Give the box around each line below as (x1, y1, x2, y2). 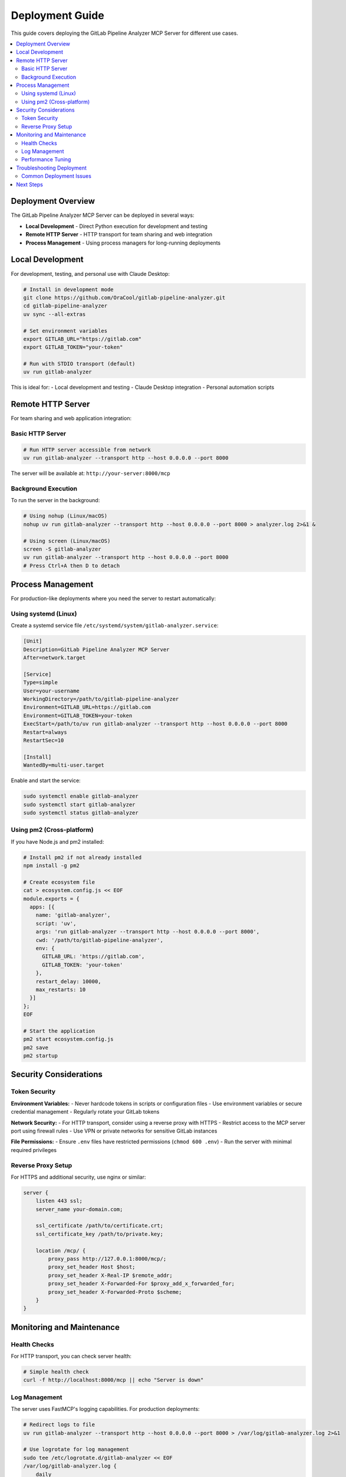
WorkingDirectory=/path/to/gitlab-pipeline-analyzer (23, 696, 179, 702)
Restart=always (23, 728, 67, 736)
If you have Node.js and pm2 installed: (11, 838, 104, 845)
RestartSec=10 (23, 737, 64, 744)
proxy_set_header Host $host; (48, 1264, 136, 1270)
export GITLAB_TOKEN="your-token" (23, 344, 123, 351)
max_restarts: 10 (35, 986, 86, 993)
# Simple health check (23, 1368, 89, 1375)
